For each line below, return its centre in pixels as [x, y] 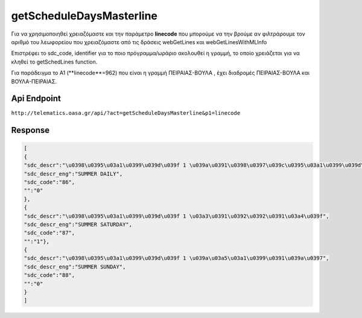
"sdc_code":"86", [49, 182]
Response [30, 130]
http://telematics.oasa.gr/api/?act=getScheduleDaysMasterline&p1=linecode [126, 113]
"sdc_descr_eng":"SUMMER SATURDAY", [78, 224]
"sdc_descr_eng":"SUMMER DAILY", [73, 174]
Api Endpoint [36, 99]
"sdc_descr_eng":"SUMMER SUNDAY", [75, 267]
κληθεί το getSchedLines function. [54, 62]
